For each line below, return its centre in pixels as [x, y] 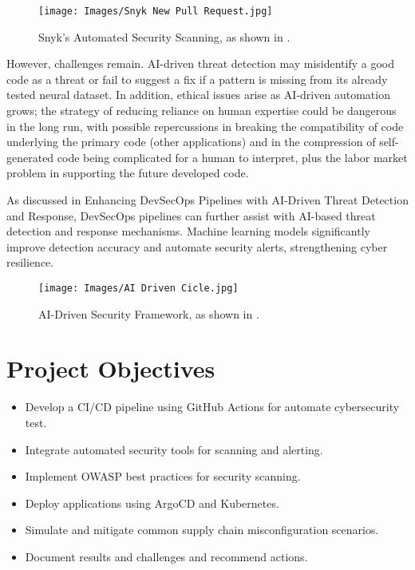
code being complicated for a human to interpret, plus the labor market [232, 157]
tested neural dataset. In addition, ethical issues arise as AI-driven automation [198, 95]
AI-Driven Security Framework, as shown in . [149, 313]
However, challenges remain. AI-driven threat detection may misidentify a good [201, 63]
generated [30, 157]
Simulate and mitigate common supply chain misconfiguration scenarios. [202, 530]
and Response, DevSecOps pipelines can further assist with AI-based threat [191, 215]
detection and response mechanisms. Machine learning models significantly [188, 231]
